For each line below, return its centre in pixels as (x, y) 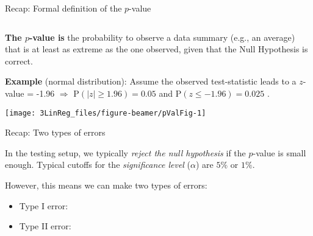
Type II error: (45, 226)
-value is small (279, 152)
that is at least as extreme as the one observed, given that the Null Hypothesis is (156, 49)
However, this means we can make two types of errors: (106, 185)
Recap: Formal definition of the (63, 8)
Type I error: (44, 205)
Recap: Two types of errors (55, 132)
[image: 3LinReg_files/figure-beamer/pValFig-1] (106, 113)
